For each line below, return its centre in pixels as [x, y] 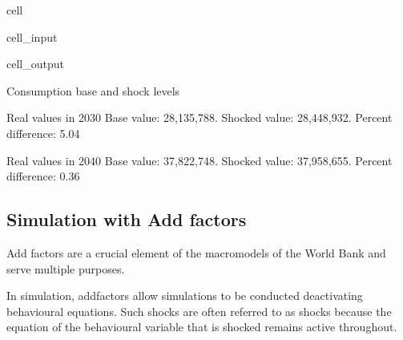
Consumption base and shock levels [93, 90]
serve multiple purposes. [66, 268]
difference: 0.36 [43, 176]
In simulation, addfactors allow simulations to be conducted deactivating [185, 295]
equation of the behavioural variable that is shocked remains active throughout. [202, 327]
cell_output [35, 64]
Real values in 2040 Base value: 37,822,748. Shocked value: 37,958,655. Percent [199, 160]
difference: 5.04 [43, 133]
